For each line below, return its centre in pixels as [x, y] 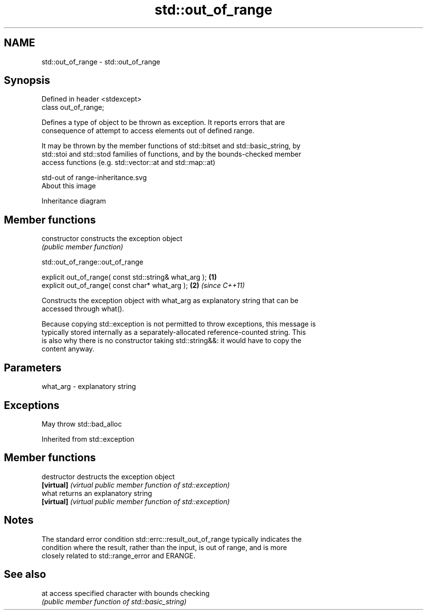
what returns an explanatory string [97, 493]
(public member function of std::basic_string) [114, 601]
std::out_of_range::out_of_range [92, 262]
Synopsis [27, 81]
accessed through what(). [83, 309]
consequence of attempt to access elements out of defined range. [148, 131]
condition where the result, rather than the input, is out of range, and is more [164, 547]
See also [25, 574]
